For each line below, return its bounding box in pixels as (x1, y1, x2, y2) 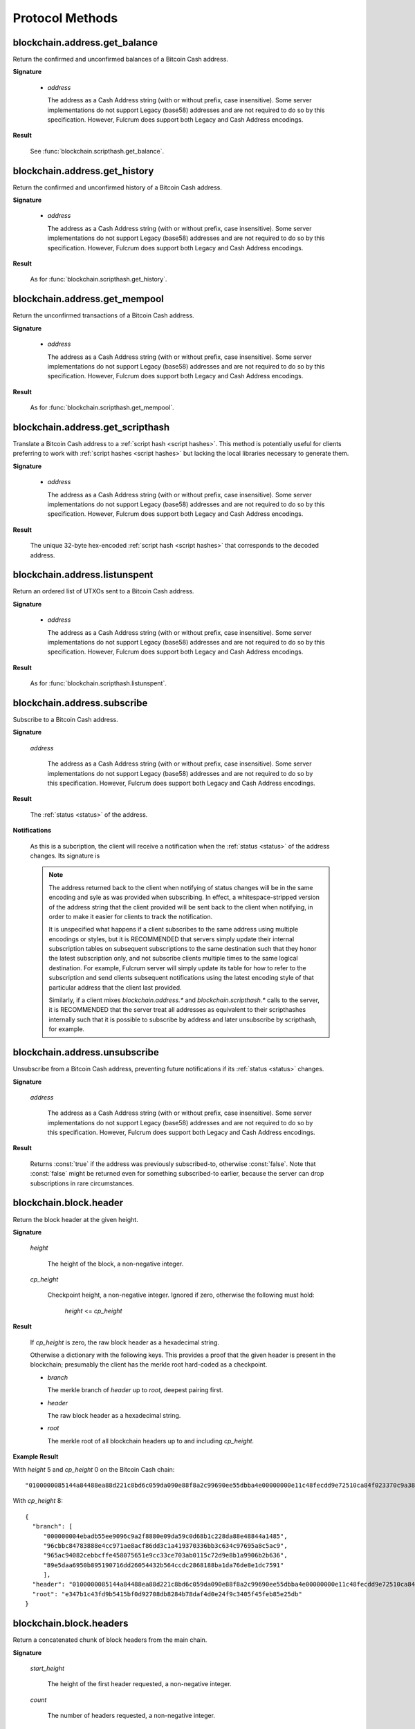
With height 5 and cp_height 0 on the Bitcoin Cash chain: (12, 1465, 175, 1473)
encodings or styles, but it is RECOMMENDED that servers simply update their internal (48, 934, 295, 943)
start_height (30, 1664, 65, 1672)
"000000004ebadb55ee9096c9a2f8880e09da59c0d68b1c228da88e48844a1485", (43, 1532, 288, 1540)
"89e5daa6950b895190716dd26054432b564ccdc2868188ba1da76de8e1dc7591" (43, 1561, 284, 1569)
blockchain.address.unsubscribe (12, 1046, 159, 1058)
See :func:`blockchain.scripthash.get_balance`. (30, 147, 165, 155)
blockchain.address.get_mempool (12, 293, 164, 305)
